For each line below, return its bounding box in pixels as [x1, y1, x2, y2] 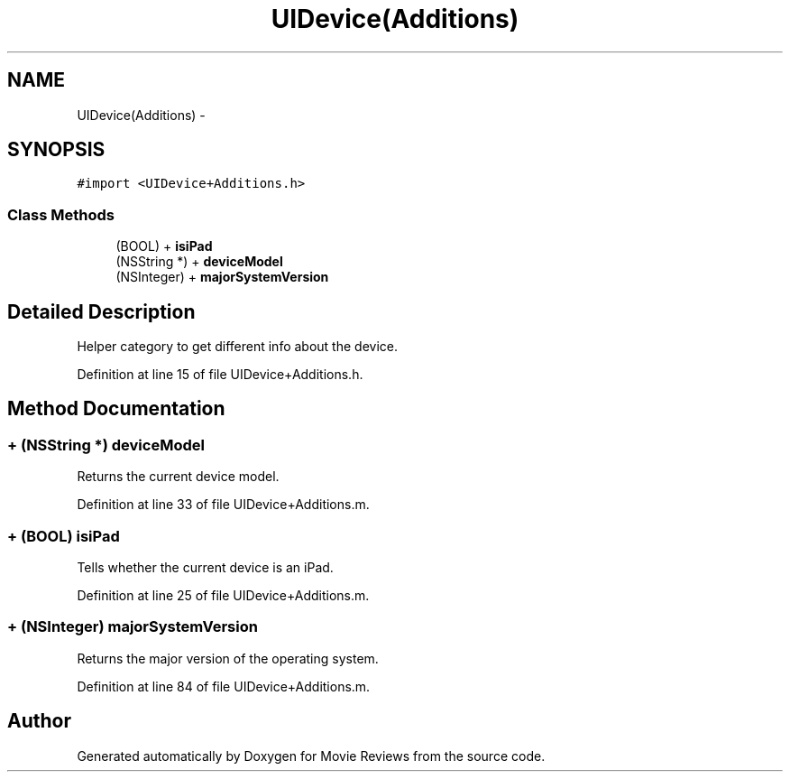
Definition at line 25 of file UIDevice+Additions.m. [77, 588, 370, 603]
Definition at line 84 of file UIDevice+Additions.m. [77, 678, 371, 694]
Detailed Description [7, 300, 196, 323]
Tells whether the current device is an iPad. [77, 560, 334, 575]
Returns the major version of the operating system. [77, 650, 379, 666]
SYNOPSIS [7, 138, 106, 162]
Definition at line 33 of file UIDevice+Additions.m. [77, 496, 370, 513]
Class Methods [7, 205, 115, 224]
